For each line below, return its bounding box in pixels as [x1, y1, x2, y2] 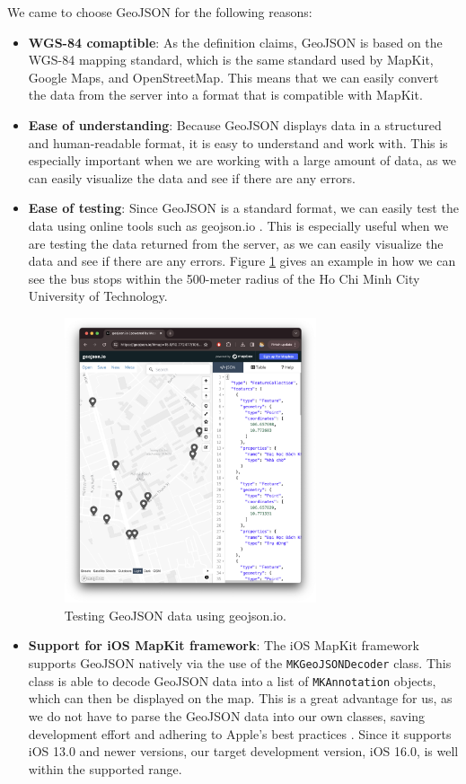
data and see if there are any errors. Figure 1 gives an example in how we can [28, 251, 456, 270]
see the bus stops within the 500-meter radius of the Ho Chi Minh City [28, 269, 420, 287]
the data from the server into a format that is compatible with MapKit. [28, 85, 423, 104]
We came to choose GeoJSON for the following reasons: [7, 3, 312, 21]
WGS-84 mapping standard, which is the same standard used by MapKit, [28, 50, 434, 69]
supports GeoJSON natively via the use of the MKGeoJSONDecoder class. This [28, 654, 452, 672]
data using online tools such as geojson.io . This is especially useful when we [28, 216, 449, 234]
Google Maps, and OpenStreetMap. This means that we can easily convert [28, 67, 439, 86]
